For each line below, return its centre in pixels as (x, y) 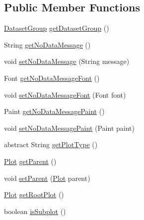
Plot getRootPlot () (34, 194)
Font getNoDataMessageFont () (52, 78)
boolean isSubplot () (35, 211)
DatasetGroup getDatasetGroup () (57, 28)
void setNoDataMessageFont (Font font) (65, 94)
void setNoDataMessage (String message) (67, 61)
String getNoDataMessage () (47, 44)
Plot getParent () (30, 161)
